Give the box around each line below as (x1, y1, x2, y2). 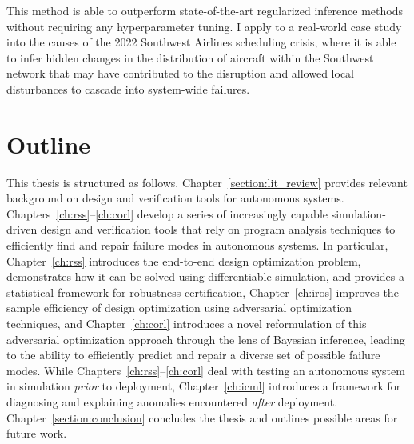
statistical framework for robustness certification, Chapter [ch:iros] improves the (6, 283, 399, 300)
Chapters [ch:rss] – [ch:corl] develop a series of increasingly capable (6, 205, 328, 222)
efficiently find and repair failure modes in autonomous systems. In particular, (6, 237, 388, 254)
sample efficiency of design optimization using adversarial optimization (6, 299, 352, 316)
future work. (6, 425, 67, 442)
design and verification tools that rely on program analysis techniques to (40, 221, 396, 238)
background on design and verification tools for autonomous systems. (6, 190, 344, 206)
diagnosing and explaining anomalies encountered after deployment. (6, 394, 338, 410)
